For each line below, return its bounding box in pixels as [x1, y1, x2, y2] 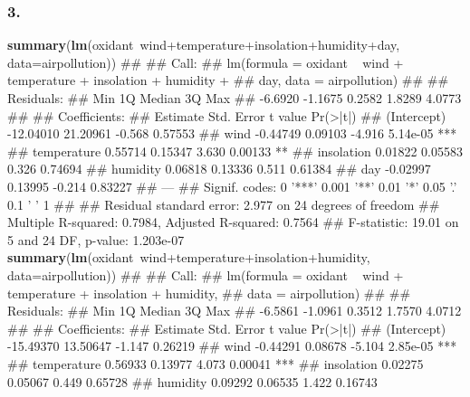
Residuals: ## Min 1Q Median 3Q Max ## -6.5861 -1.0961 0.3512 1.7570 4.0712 [7, 301, 462, 320]
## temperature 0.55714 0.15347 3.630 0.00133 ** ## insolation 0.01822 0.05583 [7, 141, 463, 160]
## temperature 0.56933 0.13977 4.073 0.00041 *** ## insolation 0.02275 [7, 354, 424, 373]
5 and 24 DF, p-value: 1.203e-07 [7, 230, 185, 249]
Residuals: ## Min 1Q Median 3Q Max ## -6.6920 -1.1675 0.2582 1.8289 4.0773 [7, 89, 462, 107]
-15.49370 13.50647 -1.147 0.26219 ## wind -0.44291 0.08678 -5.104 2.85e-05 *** [7, 336, 457, 355]
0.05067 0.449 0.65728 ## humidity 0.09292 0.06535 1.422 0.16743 [7, 372, 378, 391]
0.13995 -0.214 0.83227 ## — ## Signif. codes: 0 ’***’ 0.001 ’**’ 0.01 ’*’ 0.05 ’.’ [7, 176, 457, 195]
